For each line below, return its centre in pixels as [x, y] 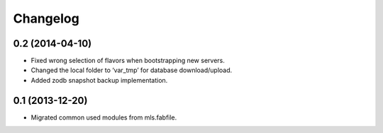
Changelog [46, 18]
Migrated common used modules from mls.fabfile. [104, 117]
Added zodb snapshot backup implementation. [99, 80]
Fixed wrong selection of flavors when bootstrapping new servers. [128, 61]
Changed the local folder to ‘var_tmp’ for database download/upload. [132, 70]
